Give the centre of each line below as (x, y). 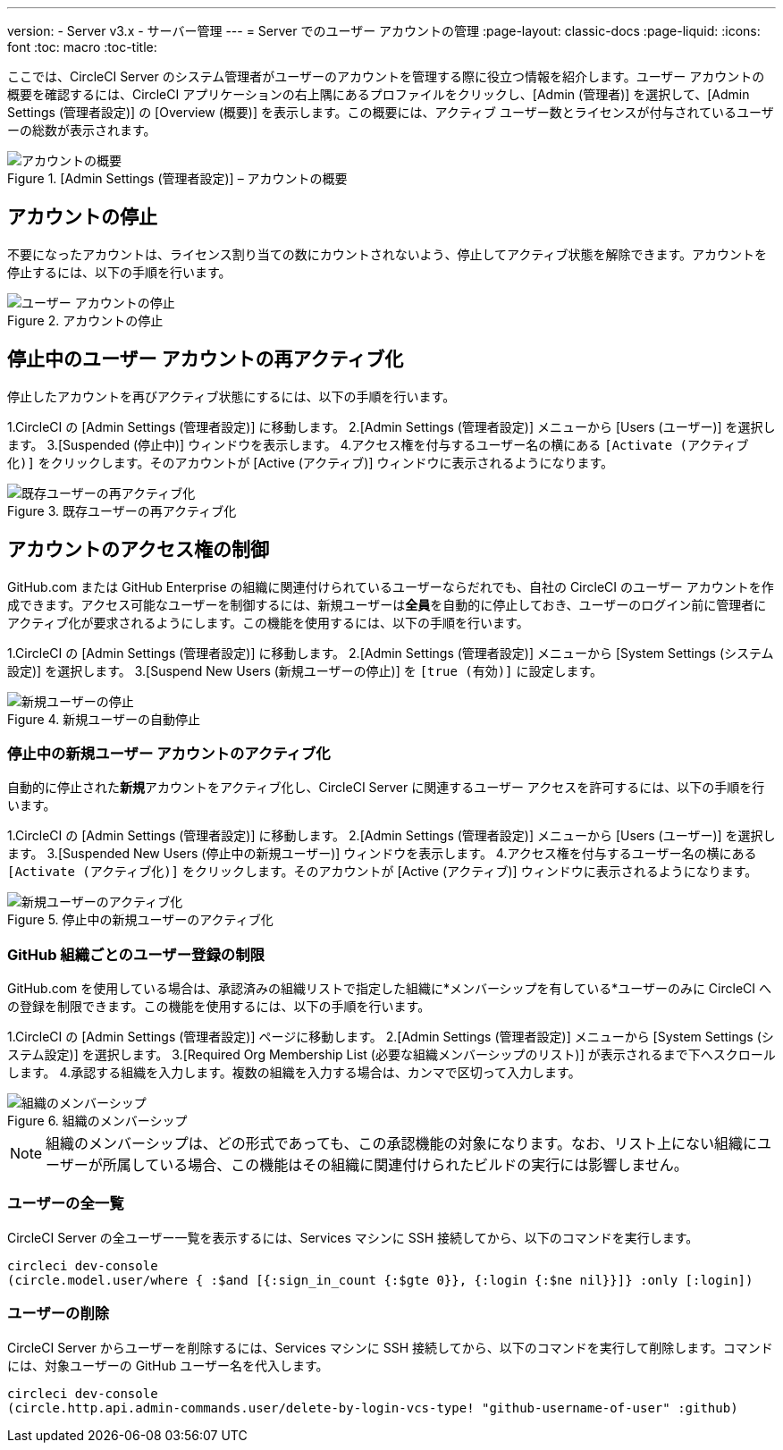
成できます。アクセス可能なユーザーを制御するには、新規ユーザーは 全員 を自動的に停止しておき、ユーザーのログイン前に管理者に (387, 604)
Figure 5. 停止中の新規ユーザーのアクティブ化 (140, 920)
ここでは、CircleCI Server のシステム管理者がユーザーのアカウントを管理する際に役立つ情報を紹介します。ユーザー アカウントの (386, 76)
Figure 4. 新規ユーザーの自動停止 (104, 719)
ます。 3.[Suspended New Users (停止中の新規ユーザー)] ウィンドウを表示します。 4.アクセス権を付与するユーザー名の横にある (382, 854)
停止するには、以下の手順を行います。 (119, 272)
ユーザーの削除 (59, 1314)
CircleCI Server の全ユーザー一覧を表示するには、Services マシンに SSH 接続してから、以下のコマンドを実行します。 (353, 1237)
